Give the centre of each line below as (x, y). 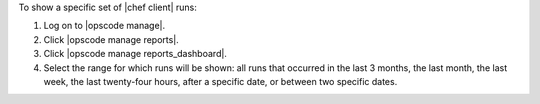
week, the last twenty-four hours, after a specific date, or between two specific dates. (220, 81)
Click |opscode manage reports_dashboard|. (135, 54)
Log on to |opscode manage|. (104, 26)
